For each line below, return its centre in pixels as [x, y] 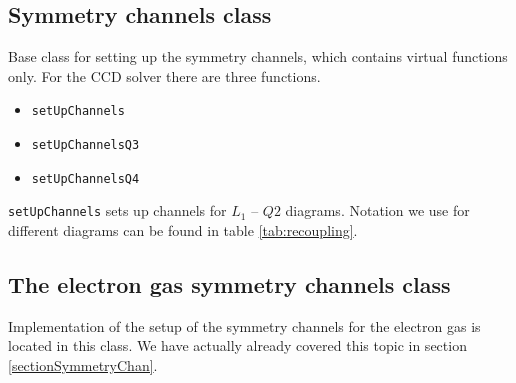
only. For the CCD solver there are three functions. [164, 75]
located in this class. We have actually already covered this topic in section [237, 345]
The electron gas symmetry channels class [229, 284]
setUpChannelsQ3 [85, 145]
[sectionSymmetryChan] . [83, 365]
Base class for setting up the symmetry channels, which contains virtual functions [258, 56]
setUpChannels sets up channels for [117, 210]
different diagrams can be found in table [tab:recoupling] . [183, 230]
